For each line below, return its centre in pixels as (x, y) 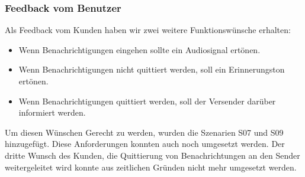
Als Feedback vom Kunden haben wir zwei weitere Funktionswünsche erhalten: (148, 30)
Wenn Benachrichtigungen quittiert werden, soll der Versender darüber (147, 101)
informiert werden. (52, 112)
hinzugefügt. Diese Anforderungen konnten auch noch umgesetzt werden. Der (145, 144)
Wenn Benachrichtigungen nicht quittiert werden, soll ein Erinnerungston (152, 69)
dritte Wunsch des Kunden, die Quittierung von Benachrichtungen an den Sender (152, 155)
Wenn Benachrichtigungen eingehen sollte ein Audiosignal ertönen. (139, 49)
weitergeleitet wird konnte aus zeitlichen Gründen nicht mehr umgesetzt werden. (151, 167)
